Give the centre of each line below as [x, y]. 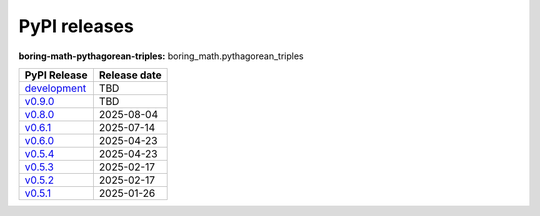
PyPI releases [76, 26]
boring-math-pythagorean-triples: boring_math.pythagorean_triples [161, 56]
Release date [130, 75]
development [55, 88]
